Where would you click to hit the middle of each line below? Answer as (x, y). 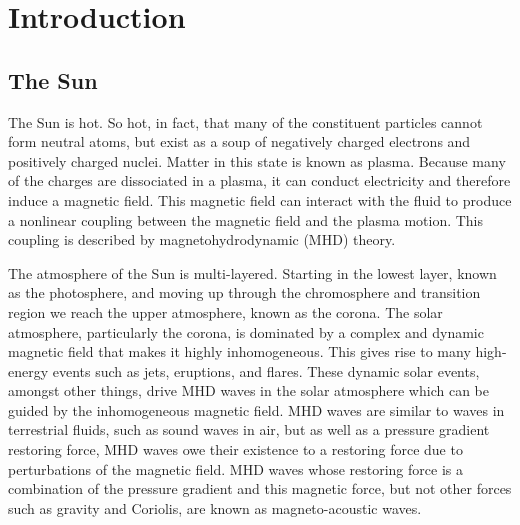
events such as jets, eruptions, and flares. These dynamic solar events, (266, 370)
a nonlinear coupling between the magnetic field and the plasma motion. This (246, 219)
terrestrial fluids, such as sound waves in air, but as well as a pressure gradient (249, 429)
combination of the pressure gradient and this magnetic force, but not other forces (260, 488)
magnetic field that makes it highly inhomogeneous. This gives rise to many (239, 351)
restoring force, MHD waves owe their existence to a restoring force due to (235, 449)
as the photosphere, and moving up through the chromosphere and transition (244, 292)
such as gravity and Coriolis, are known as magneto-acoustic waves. (215, 507)
